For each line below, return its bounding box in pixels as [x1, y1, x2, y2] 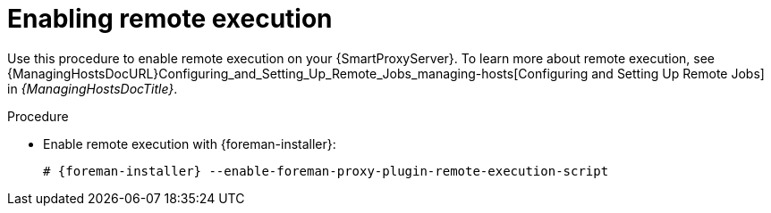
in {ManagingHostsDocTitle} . [7, 80, 178, 96]
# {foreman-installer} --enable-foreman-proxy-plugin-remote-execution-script [43, 163, 609, 178]
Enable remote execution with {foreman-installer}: [43, 135, 336, 152]
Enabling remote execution [7, 4, 333, 34]
